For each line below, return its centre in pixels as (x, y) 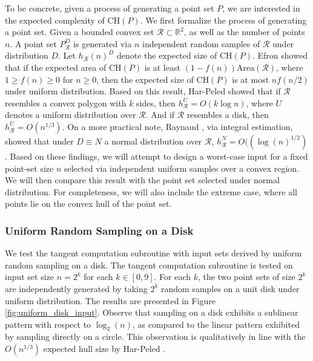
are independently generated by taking (76, 288)
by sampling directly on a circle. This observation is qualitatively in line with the (155, 337)
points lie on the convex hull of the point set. (88, 203)
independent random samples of (201, 43)
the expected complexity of (55, 20)
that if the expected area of (56, 67)
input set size (30, 277)
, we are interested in (261, 8)
